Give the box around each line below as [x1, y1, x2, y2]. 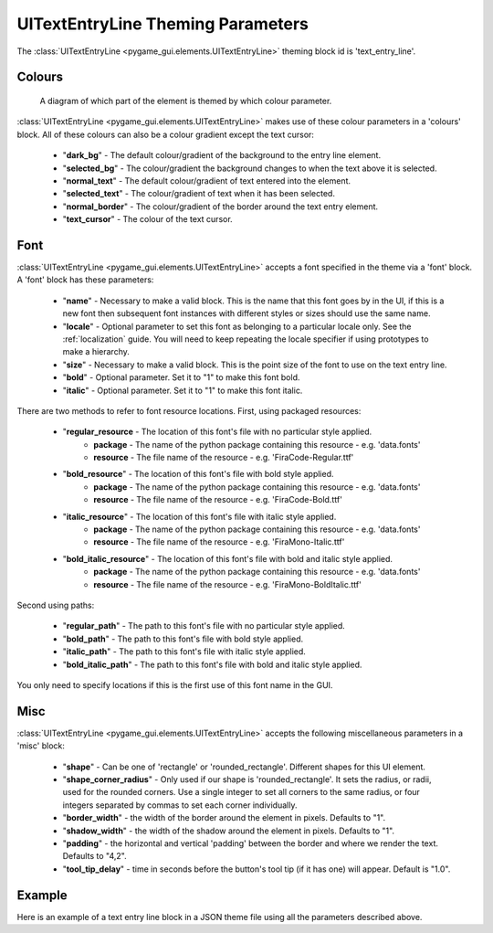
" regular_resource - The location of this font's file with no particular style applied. [62, 426, 372, 438]
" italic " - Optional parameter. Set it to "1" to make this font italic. [62, 385, 303, 396]
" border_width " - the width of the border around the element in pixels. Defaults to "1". [62, 812, 386, 823]
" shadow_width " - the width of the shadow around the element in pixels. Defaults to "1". [62, 825, 395, 836]
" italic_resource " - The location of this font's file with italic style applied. [62, 511, 337, 522]
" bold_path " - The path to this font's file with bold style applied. [62, 633, 304, 644]
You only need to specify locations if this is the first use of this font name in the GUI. [16, 679, 333, 690]
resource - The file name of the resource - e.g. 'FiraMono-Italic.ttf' [93, 536, 345, 547]
